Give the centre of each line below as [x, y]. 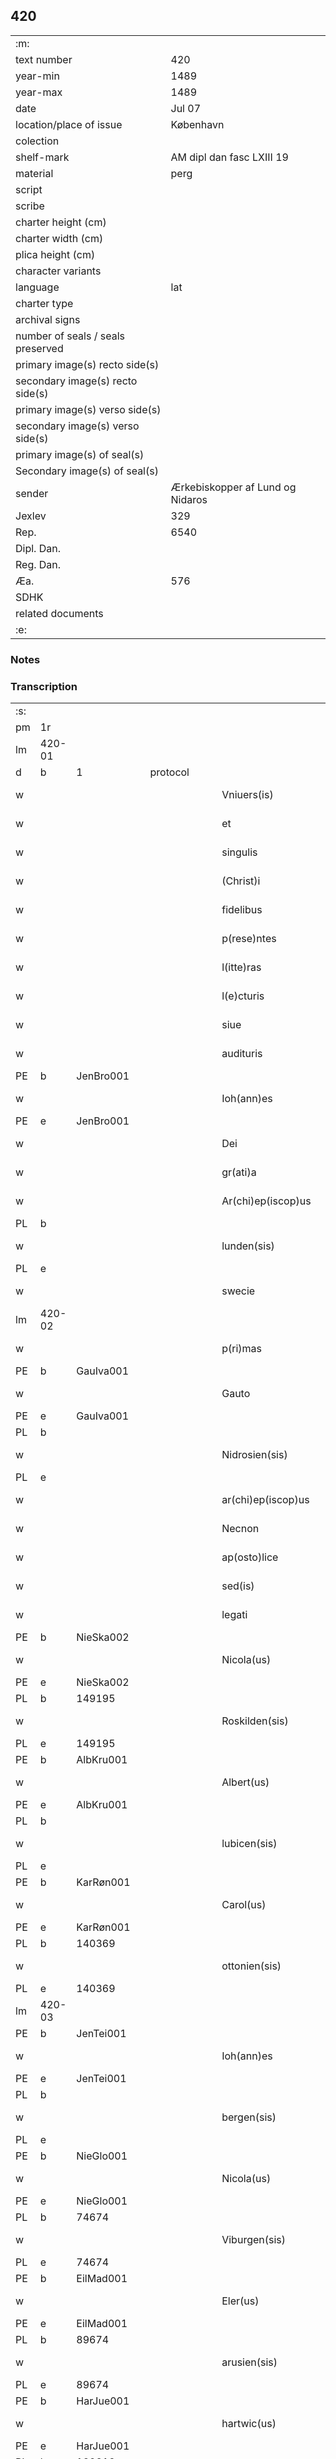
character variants [58, 271]
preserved [39, 348]
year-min [37, 76]
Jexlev [31, 516]
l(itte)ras [241, 967]
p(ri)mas [241, 1349]
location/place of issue [69, 124]
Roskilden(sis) [255, 1721]
